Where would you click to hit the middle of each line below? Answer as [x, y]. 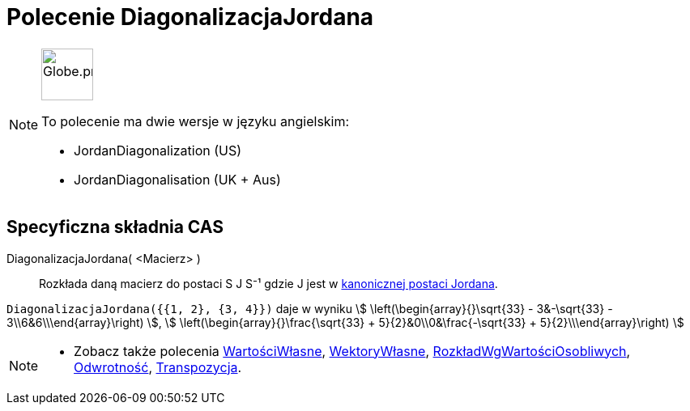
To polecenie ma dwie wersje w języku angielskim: [196, 121]
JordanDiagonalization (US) [158, 150]
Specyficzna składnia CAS [115, 227]
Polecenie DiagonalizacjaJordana [190, 17]
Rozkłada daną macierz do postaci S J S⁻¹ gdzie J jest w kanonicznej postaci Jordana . [268, 283]
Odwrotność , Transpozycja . [158, 367]
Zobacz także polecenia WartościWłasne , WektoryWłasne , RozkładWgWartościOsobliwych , [352, 351]
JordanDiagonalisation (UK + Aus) [177, 179]
